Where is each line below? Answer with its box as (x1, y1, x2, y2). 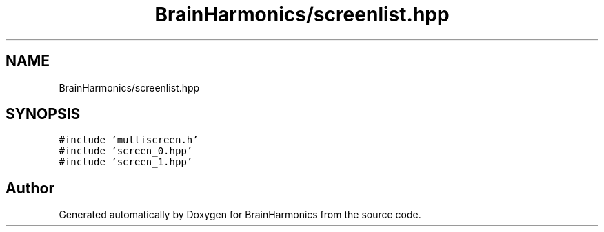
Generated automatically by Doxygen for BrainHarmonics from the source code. (59, 209, 421, 221)
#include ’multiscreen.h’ (59, 134, 199, 146)
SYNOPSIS (6, 105, 81, 123)
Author (6, 179, 54, 197)
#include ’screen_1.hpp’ (59, 156, 193, 168)
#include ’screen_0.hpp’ (59, 145, 193, 157)
